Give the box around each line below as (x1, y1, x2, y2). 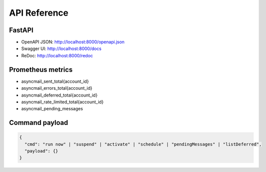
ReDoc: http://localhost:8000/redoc (21, 52, 93, 58)
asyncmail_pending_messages (21, 106, 83, 112)
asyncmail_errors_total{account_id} (21, 85, 92, 91)
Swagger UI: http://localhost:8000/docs (21, 46, 102, 51)
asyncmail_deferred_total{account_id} (21, 92, 98, 98)
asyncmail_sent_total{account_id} (21, 78, 89, 84)
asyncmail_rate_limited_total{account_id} (21, 98, 104, 105)
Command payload (9, 119, 68, 127)
